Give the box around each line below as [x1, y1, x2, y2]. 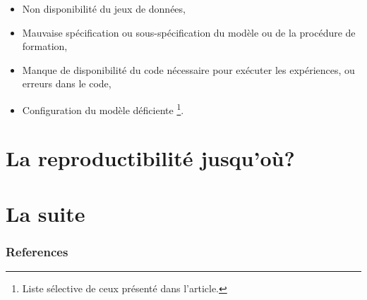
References [6, 242, 68, 260]
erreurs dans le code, [22, 76, 112, 91]
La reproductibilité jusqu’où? [6, 144, 295, 173]
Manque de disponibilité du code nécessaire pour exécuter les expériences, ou [22, 62, 355, 77]
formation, [22, 39, 68, 54]
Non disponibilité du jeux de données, [22, 1, 186, 15]
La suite [6, 199, 85, 227]
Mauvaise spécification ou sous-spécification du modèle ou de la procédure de [22, 25, 356, 39]
